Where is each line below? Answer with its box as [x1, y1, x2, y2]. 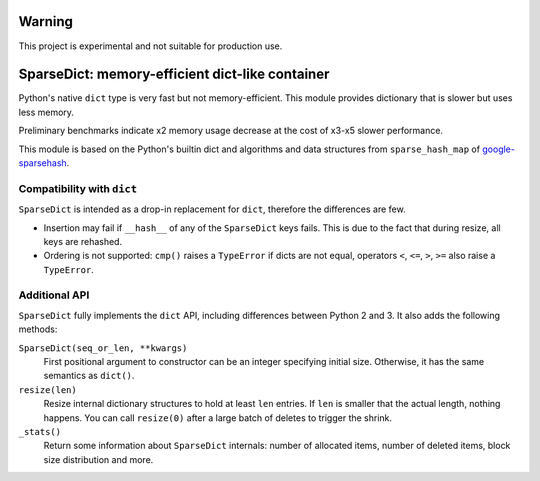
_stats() [18, 426, 62, 437]
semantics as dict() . [43, 370, 135, 382]
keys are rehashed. [43, 235, 123, 247]
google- [481, 143, 515, 155]
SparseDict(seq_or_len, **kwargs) [18, 342, 188, 354]
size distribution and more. [43, 453, 154, 465]
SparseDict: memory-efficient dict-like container [18, 66, 330, 83]
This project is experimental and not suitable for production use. [18, 40, 283, 52]
